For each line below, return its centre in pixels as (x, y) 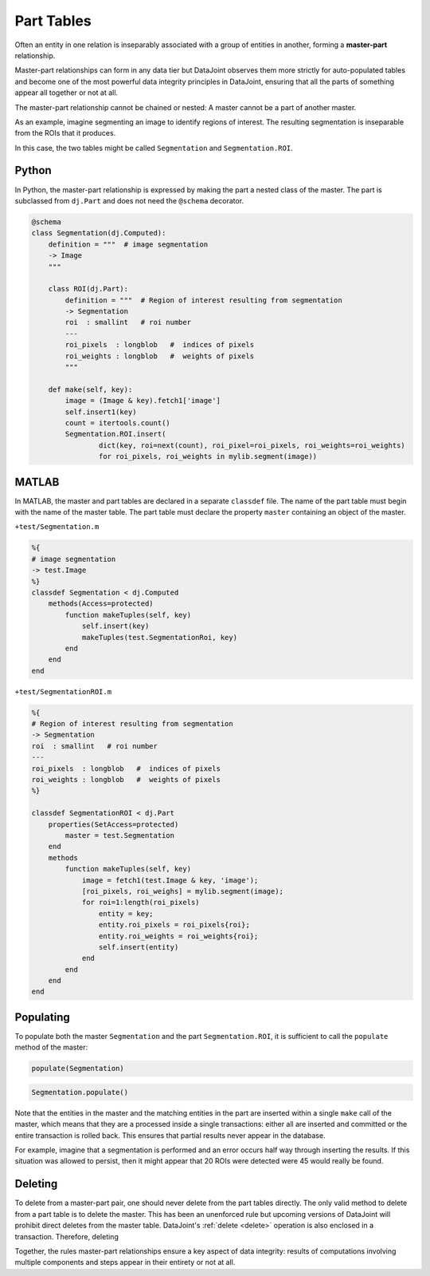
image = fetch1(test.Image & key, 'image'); (170, 880)
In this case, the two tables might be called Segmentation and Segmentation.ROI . (154, 148)
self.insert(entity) (139, 947)
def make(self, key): (90, 389)
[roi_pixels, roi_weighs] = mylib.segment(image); (183, 891)
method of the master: (51, 1047)
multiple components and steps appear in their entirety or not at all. (125, 1262)
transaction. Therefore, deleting (66, 1236)
